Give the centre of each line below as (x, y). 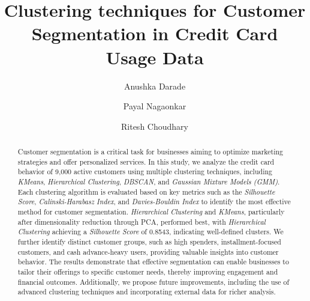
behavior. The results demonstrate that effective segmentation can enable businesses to (153, 262)
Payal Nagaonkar (155, 106)
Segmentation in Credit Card (155, 33)
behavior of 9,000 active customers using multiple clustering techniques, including (145, 172)
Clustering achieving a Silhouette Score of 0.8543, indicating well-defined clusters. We (151, 232)
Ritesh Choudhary (155, 126)
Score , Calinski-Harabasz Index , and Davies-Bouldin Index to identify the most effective (154, 202)
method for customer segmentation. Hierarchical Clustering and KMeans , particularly (151, 212)
